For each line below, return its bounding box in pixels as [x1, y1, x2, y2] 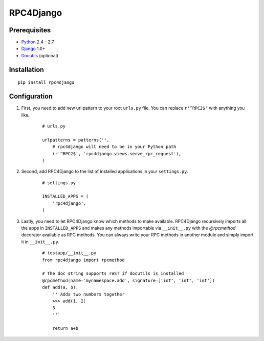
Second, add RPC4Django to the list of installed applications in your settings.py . [21, 169, 188, 174]
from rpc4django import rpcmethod [42, 257, 125, 263]
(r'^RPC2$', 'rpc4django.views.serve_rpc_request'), [52, 151, 182, 156]
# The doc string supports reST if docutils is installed [42, 271, 184, 276]
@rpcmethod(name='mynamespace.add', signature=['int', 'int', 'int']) [42, 277, 215, 283]
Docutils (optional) [21, 52, 59, 58]
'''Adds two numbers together [52, 292, 125, 297]
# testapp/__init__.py [42, 250, 97, 256]
